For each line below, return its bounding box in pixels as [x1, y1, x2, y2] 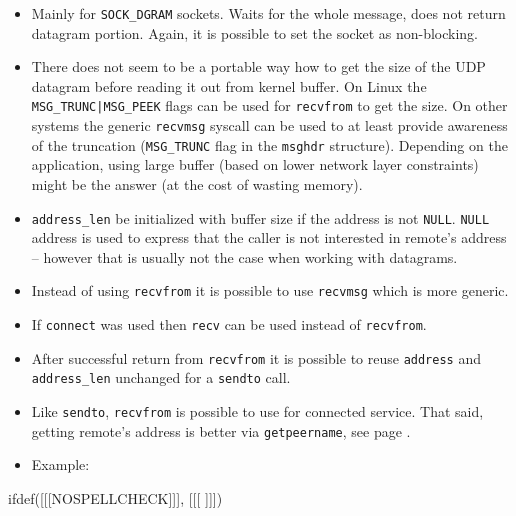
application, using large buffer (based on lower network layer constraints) [31, 154, 479, 175]
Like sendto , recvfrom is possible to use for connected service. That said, [31, 401, 484, 422]
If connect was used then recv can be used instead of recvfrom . [31, 314, 427, 335]
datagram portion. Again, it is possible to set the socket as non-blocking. [31, 22, 479, 43]
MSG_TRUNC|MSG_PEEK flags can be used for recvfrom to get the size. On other [31, 95, 508, 116]
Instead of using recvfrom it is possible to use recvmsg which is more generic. [31, 280, 509, 301]
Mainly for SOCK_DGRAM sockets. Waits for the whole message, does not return [31, 3, 506, 23]
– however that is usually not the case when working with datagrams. [31, 246, 458, 267]
